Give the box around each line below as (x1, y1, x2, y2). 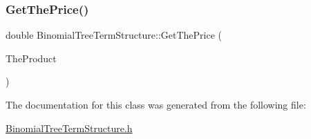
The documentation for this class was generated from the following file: (6, 98, 306, 111)
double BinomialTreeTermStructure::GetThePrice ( (6, 28, 222, 42)
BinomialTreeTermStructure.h (6, 120, 133, 135)
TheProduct (6, 50, 57, 65)
